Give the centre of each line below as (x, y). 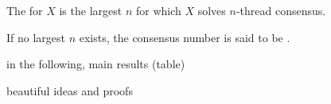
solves (212, 10)
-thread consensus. (281, 10)
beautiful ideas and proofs (70, 90)
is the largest (91, 10)
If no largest (36, 37)
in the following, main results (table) (96, 64)
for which (158, 10)
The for (25, 10)
